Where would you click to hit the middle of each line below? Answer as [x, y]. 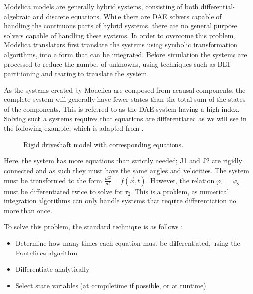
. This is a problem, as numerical [180, 191]
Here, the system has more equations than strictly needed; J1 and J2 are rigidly [123, 161]
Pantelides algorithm [46, 252]
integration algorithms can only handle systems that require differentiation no [120, 201]
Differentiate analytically [52, 269]
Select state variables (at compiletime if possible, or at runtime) [111, 285]
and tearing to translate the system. [95, 73]
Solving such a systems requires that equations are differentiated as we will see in [125, 118]
